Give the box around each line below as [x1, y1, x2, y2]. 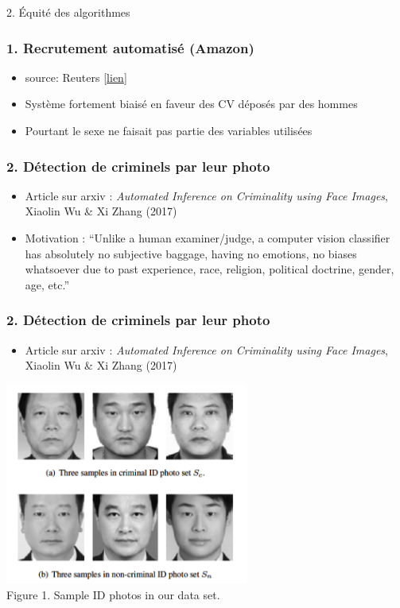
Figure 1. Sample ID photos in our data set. [6, 586, 220, 602]
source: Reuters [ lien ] [25, 68, 127, 85]
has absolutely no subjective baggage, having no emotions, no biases [25, 245, 357, 261]
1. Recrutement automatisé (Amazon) [6, 37, 254, 57]
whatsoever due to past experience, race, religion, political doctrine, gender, [25, 261, 394, 277]
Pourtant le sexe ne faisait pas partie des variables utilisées [25, 122, 313, 138]
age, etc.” [25, 276, 69, 292]
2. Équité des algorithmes [6, 4, 130, 20]
